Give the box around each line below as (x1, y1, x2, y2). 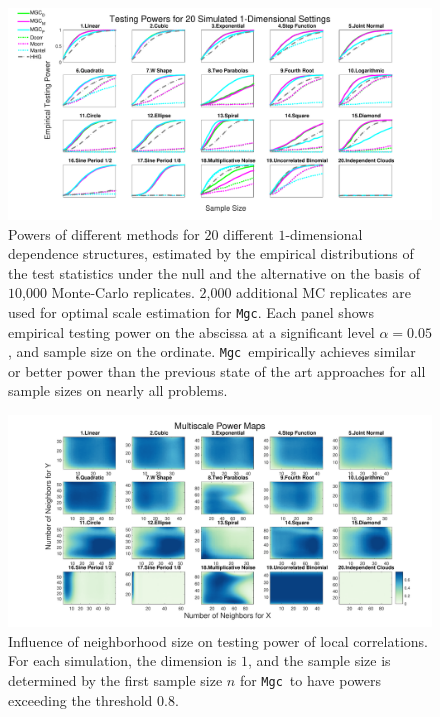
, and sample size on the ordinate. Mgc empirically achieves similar (8, 341, 416, 362)
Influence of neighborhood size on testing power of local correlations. (8, 630, 429, 651)
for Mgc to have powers (239, 669, 381, 690)
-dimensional (285, 223, 363, 244)
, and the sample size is (248, 650, 391, 671)
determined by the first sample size (8, 669, 223, 690)
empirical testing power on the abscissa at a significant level (8, 321, 375, 342)
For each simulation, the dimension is (8, 650, 237, 671)
